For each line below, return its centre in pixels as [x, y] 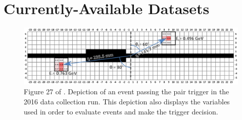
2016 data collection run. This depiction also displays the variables [127, 101]
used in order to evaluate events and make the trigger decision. [121, 111]
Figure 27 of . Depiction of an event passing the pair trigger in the [127, 92]
